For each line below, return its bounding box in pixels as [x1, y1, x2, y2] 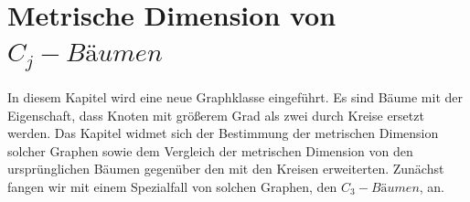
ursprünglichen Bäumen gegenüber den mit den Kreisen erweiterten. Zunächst [7, 159, 444, 178]
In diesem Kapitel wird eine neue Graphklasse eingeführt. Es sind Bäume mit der [7, 88, 464, 107]
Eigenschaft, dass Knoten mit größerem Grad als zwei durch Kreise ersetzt [7, 105, 424, 124]
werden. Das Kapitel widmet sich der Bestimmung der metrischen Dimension [7, 123, 439, 143]
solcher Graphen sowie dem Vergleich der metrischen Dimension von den [7, 141, 413, 160]
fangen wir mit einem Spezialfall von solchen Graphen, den [7, 177, 337, 196]
